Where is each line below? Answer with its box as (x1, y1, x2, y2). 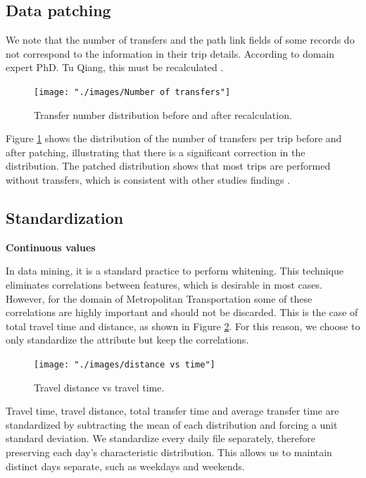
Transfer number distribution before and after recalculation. (34, 107, 292, 122)
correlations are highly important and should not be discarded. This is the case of (6, 305, 358, 320)
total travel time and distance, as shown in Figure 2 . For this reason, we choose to (6, 318, 360, 333)
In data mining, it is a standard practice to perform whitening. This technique (6, 263, 343, 278)
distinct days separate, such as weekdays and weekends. (6, 458, 245, 473)
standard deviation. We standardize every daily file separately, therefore (6, 431, 315, 446)
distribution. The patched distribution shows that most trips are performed (6, 158, 331, 173)
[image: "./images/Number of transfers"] (34, 87, 231, 97)
